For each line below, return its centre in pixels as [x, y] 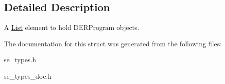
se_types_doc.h [28, 76]
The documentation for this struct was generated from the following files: [113, 43]
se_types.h [20, 60]
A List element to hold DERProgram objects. [72, 27]
